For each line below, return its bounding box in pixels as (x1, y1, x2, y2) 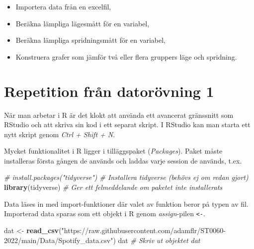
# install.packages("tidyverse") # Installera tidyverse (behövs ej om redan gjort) (4, 172, 249, 182)
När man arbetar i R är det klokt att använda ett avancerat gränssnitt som (4, 109, 234, 120)
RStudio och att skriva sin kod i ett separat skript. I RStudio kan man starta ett (4, 119, 251, 130)
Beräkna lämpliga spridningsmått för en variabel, (15, 35, 166, 45)
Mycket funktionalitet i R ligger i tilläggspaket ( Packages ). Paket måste (4, 146, 223, 156)
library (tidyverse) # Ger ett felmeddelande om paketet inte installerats (4, 182, 223, 192)
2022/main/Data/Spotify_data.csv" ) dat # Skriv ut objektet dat (4, 235, 200, 245)
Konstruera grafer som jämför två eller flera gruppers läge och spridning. (15, 51, 237, 62)
